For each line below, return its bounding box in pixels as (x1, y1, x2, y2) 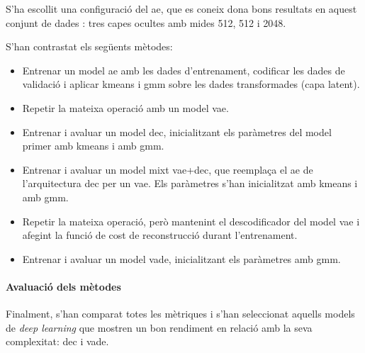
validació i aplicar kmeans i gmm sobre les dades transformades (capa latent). (22, 77, 360, 91)
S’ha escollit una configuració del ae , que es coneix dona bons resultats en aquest (6, 1, 357, 16)
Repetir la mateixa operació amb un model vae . (22, 100, 229, 115)
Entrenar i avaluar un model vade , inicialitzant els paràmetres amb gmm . (22, 251, 341, 266)
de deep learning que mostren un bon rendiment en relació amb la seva (6, 320, 313, 335)
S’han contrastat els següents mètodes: (6, 39, 173, 54)
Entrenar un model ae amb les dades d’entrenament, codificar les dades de (22, 62, 345, 77)
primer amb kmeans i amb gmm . (22, 138, 164, 153)
